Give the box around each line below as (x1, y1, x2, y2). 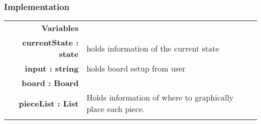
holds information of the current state (86, 42, 219, 54)
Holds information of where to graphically (86, 91, 234, 103)
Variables (41, 22, 79, 34)
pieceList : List (19, 97, 79, 109)
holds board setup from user (86, 62, 186, 74)
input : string (25, 62, 79, 74)
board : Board (22, 77, 79, 89)
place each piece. (86, 103, 145, 115)
